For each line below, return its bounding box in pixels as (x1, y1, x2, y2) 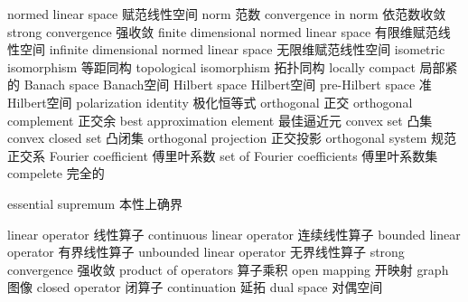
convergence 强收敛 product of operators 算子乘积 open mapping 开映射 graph (7, 260, 449, 278)
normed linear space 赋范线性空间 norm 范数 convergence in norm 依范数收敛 (7, 5, 446, 23)
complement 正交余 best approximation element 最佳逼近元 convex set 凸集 (7, 110, 433, 129)
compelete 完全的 (7, 164, 105, 183)
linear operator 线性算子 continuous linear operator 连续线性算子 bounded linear (7, 224, 461, 243)
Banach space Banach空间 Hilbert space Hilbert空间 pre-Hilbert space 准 (23, 75, 432, 94)
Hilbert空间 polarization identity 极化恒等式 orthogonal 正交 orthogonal (7, 92, 413, 111)
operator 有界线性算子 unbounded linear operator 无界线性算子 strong (7, 242, 405, 261)
